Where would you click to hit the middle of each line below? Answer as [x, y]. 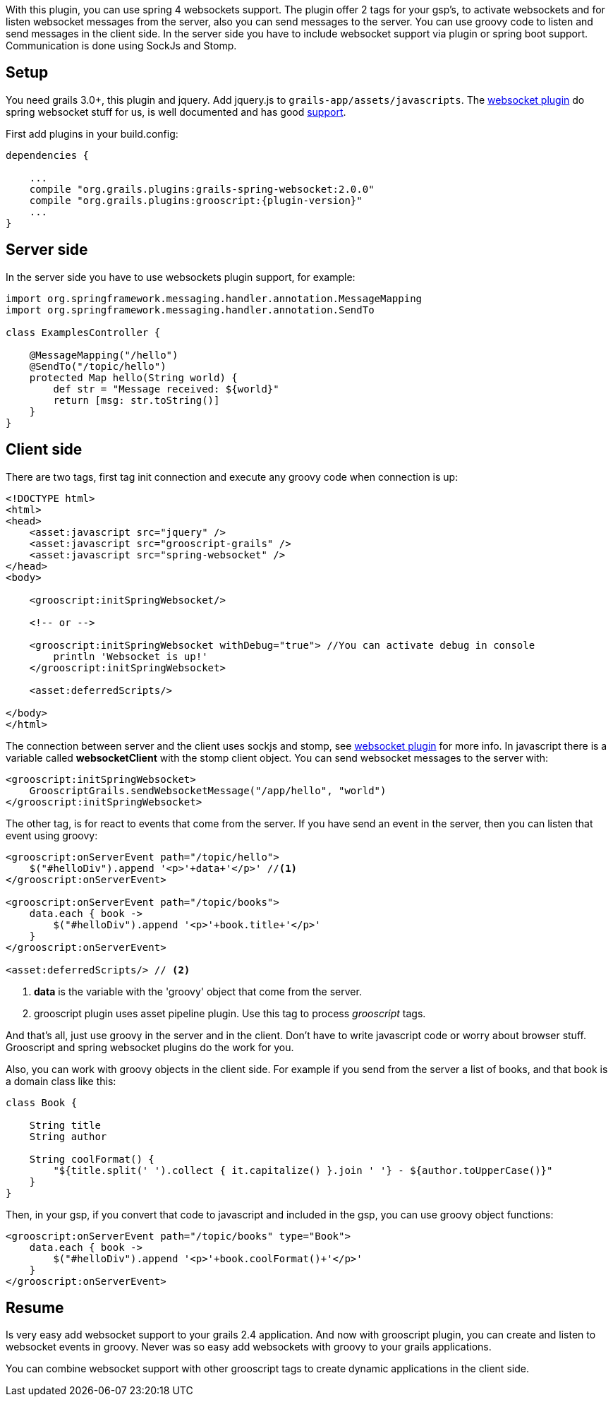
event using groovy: [52, 835]
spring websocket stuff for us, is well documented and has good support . [176, 112]
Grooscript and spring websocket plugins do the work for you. [150, 1047]
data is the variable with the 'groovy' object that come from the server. [198, 991]
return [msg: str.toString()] [136, 400]
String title [65, 1125]
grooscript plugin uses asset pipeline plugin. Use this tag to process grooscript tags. [230, 1013]
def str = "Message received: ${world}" [166, 389]
